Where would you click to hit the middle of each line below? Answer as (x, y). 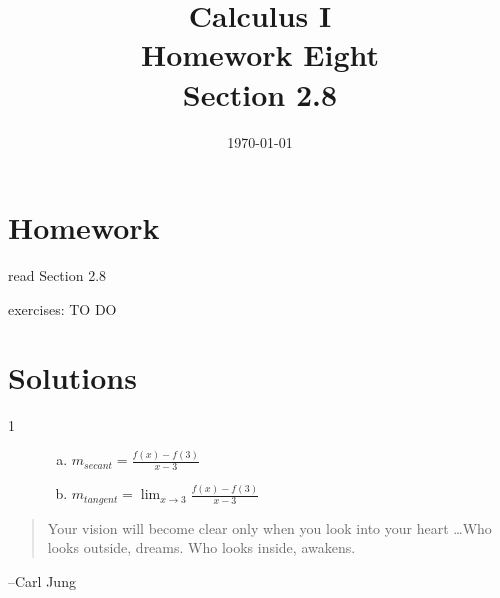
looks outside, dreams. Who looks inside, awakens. (201, 547)
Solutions (72, 377)
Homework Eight (260, 54)
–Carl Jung (42, 581)
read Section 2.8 (57, 275)
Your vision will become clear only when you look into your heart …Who (269, 527)
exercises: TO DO (62, 308)
